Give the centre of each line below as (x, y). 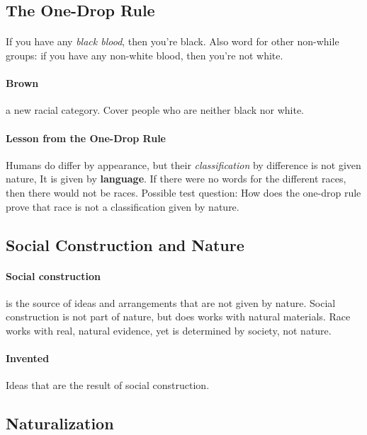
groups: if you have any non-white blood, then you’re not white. (145, 55)
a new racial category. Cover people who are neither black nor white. (155, 110)
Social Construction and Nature (125, 244)
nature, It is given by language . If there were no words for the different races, (176, 179)
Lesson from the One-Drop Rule (86, 138)
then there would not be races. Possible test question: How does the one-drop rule (183, 192)
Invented (28, 358)
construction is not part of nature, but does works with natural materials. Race (178, 317)
